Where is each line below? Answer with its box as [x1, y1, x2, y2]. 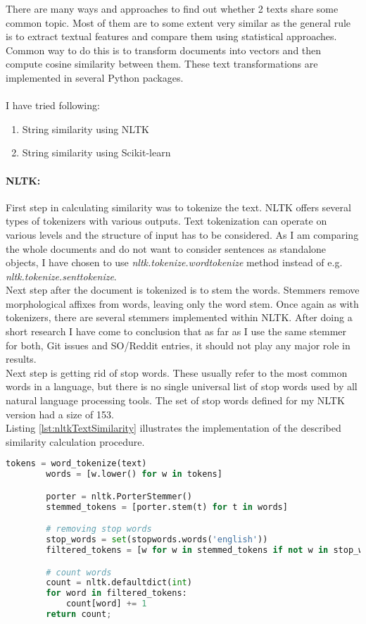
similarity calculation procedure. [6, 434, 145, 449]
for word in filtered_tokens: [46, 588, 187, 599]
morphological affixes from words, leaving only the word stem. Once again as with [6, 296, 359, 311]
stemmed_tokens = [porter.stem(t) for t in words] [46, 501, 288, 512]
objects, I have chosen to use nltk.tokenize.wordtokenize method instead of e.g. [6, 255, 343, 270]
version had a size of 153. [6, 406, 114, 421]
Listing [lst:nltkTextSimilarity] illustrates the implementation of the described [6, 420, 341, 435]
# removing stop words [46, 524, 152, 535]
